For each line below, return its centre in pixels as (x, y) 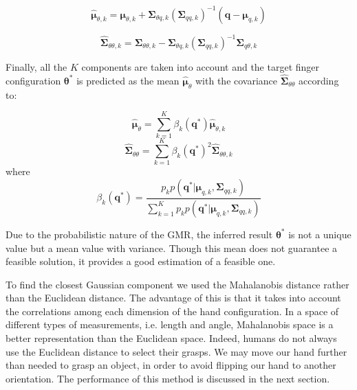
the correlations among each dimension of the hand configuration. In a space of (172, 311)
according (319, 80)
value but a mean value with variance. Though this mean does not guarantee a (172, 248)
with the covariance (237, 80)
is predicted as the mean (128, 80)
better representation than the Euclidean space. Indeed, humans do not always (171, 338)
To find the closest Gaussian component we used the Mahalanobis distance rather (177, 284)
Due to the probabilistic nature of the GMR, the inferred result (139, 234)
